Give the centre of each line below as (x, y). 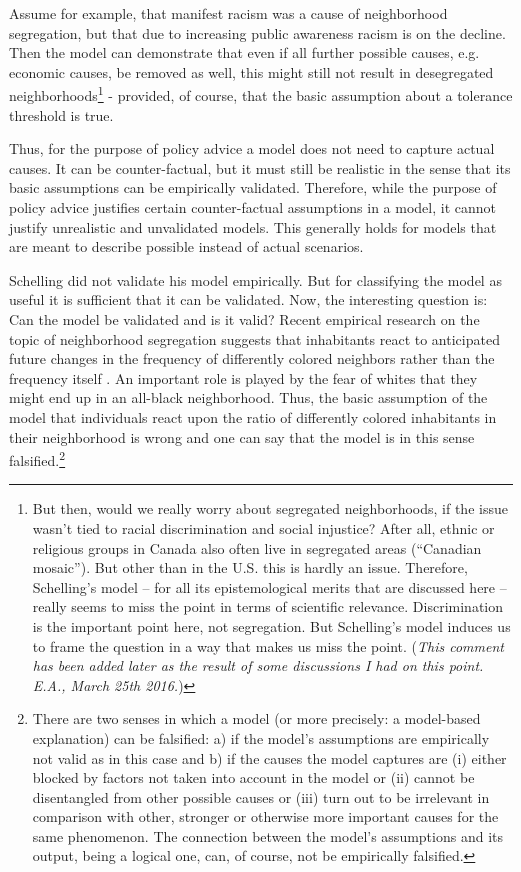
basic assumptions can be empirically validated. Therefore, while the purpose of (253, 187)
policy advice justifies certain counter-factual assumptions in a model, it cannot (252, 207)
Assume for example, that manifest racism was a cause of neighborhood (228, 13)
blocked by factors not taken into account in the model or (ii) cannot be (253, 777)
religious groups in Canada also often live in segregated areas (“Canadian (257, 547)
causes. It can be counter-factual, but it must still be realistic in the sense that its (260, 167)
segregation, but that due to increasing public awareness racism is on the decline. (257, 32)
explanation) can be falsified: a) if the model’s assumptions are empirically (261, 737)
